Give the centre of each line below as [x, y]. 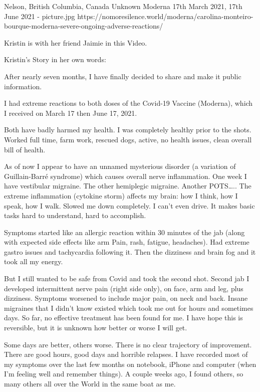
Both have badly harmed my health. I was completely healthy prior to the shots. [128, 130]
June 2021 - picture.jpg [40, 16]
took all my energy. [34, 261]
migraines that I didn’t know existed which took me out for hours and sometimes [129, 308]
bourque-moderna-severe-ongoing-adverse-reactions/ [84, 26]
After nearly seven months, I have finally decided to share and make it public [123, 76]
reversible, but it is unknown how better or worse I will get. [96, 328]
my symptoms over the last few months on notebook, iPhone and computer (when [130, 364]
